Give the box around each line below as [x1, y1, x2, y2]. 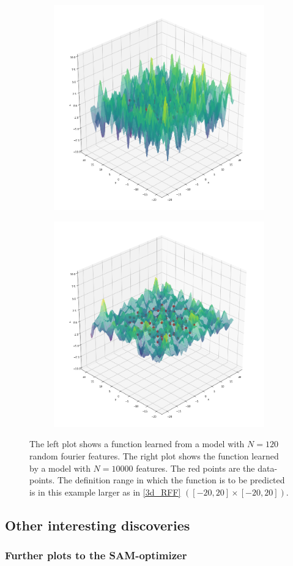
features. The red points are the [136, 461, 255, 474]
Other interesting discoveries [5, 515, 190, 534]
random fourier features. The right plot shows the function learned [29, 449, 279, 462]
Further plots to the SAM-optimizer [5, 548, 187, 563]
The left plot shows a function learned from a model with [29, 437, 245, 450]
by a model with [29, 461, 91, 474]
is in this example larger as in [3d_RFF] [29, 485, 181, 498]
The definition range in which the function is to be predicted [57, 474, 285, 486]
